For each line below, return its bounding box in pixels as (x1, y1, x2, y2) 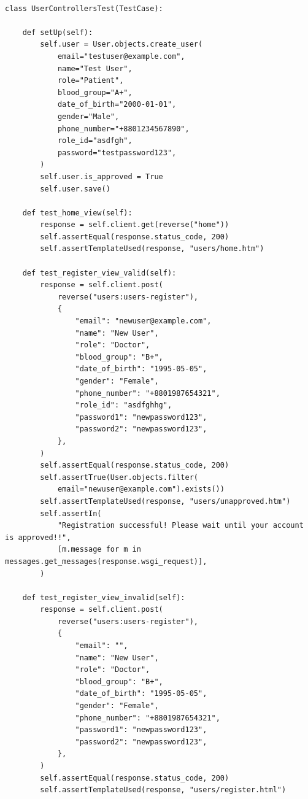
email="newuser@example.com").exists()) (57, 485, 225, 494)
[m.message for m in (57, 545, 141, 554)
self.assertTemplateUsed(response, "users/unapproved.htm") (40, 496, 291, 506)
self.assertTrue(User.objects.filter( (40, 473, 198, 482)
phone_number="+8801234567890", (57, 124, 190, 133)
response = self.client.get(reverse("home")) (40, 220, 229, 230)
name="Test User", (57, 64, 133, 73)
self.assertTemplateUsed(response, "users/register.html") (40, 785, 287, 795)
